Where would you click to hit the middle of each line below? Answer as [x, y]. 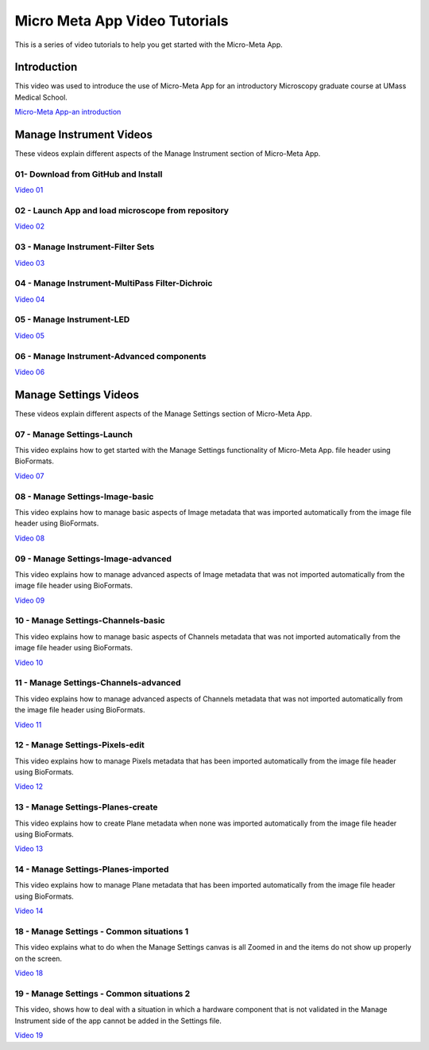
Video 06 [30, 372]
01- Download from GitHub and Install [89, 174]
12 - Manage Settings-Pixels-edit [79, 745]
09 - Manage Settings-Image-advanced [93, 559]
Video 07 [29, 476]
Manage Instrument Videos [83, 135]
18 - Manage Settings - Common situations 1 [102, 931]
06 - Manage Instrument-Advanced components [110, 356]
